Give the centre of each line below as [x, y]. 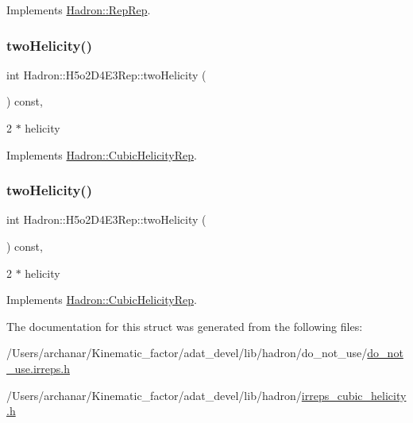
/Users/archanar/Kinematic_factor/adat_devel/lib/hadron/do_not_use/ [187, 353]
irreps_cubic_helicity [354, 395]
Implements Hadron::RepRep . [79, 10]
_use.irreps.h [38, 368]
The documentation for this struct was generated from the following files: [185, 326]
